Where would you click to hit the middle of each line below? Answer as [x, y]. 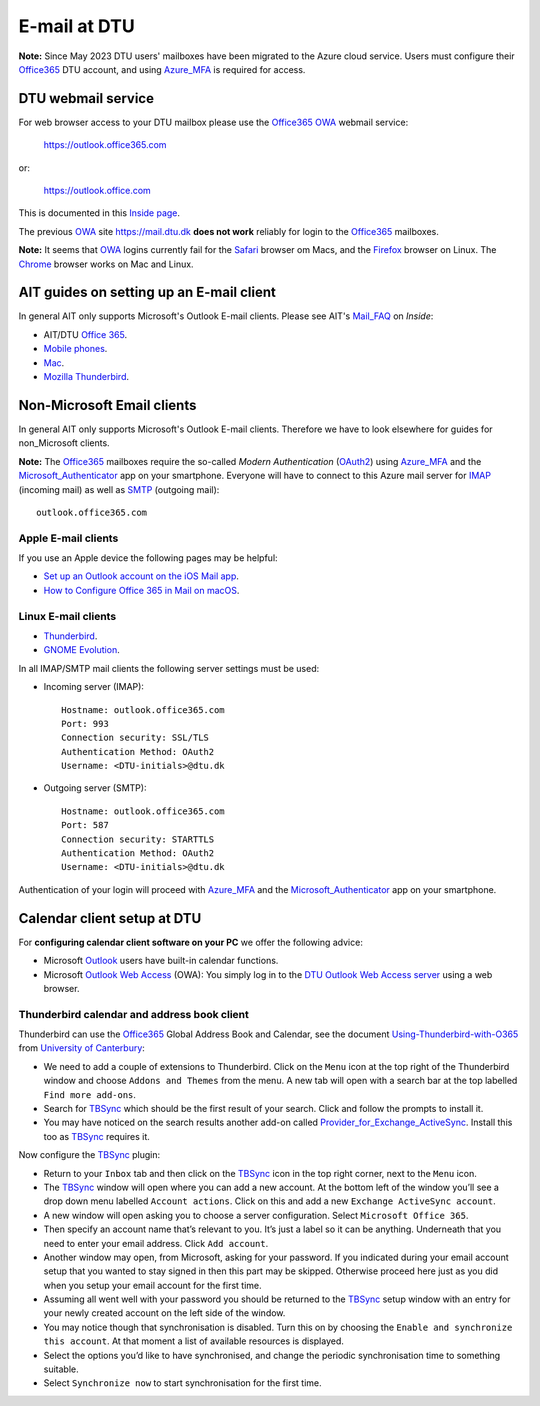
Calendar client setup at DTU [110, 918]
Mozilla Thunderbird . [86, 377]
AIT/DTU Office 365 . [85, 334]
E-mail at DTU [76, 26]
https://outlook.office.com [97, 191]
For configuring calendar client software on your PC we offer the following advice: [191, 942]
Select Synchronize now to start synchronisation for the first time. [182, 1383]
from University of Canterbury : [81, 1048]
